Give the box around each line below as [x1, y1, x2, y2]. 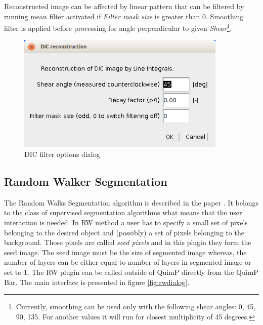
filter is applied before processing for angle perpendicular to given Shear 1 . [4, 21, 232, 33]
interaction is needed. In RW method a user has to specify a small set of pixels [4, 217, 248, 227]
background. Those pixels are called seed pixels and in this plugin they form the [4, 237, 251, 248]
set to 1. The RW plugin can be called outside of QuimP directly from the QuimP [4, 266, 258, 277]
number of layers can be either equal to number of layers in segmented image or [4, 257, 251, 267]
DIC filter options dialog [24, 149, 100, 159]
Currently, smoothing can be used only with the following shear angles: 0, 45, [16, 301, 256, 312]
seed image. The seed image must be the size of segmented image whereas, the [4, 247, 247, 257]
